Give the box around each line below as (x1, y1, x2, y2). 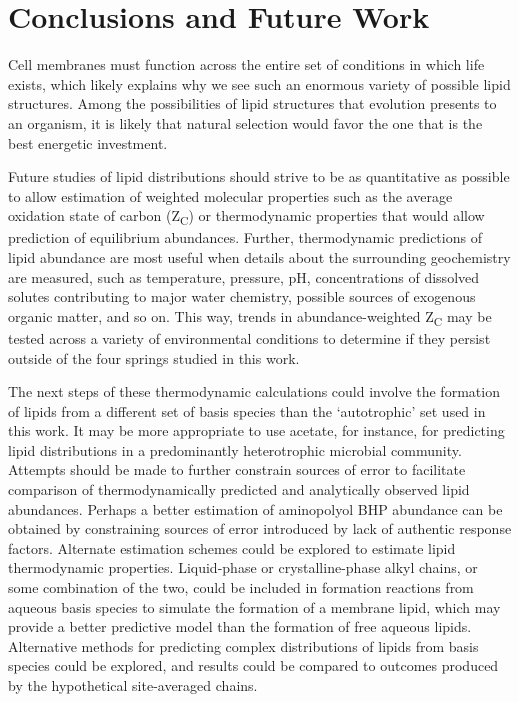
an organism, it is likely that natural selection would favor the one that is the (8, 112, 483, 133)
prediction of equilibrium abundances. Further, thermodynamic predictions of (8, 227, 482, 248)
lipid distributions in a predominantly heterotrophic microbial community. (8, 439, 462, 460)
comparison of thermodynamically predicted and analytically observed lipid (8, 479, 470, 500)
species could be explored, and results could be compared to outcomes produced (8, 655, 499, 676)
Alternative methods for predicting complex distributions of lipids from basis (8, 635, 479, 656)
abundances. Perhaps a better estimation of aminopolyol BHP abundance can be (8, 498, 503, 519)
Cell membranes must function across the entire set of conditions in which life (8, 54, 485, 75)
